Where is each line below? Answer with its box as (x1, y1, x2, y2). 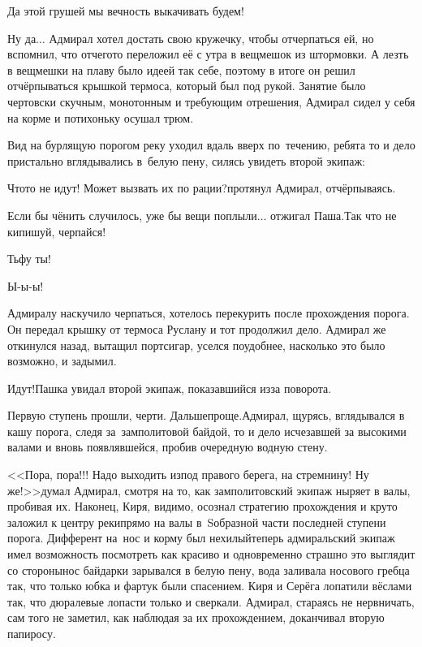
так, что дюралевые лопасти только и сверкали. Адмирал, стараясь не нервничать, (7, 593, 415, 610)
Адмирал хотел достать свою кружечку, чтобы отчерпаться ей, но (49, 29, 374, 46)
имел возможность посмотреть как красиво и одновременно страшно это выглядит (7, 546, 416, 563)
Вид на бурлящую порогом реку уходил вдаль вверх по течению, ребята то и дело (7, 136, 416, 153)
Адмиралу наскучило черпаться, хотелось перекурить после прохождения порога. (7, 304, 410, 321)
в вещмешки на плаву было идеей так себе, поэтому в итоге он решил (7, 61, 355, 78)
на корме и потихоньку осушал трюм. (7, 109, 194, 126)
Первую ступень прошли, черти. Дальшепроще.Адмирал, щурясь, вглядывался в (7, 407, 405, 424)
